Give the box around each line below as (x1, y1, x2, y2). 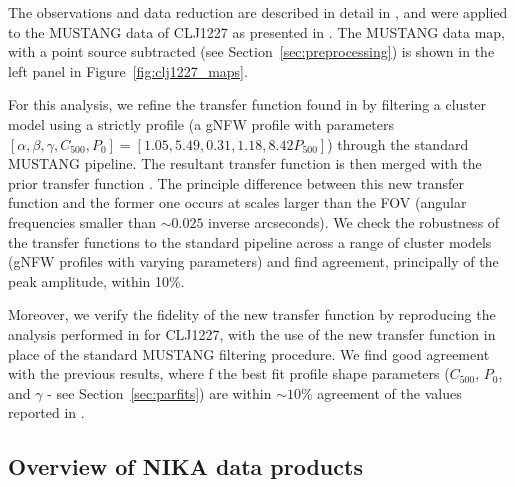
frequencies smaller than (8, 211, 157, 232)
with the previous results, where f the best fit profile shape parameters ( (8, 363, 450, 384)
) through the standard (327, 133, 469, 154)
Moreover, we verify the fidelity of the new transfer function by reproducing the (8, 304, 496, 325)
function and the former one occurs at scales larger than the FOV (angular (8, 192, 467, 213)
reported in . (8, 402, 85, 423)
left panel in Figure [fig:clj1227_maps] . (8, 60, 248, 81)
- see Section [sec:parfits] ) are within (47, 382, 272, 403)
